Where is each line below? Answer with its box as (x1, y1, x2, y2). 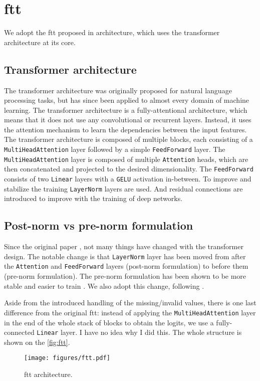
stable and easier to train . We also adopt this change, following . (4, 280, 204, 291)
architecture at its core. (4, 37, 76, 47)
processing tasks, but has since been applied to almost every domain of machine (4, 95, 249, 105)
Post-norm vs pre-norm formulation (4, 218, 193, 233)
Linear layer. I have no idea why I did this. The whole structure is (37, 327, 242, 337)
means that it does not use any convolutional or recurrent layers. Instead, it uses (4, 114, 251, 125)
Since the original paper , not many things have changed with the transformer (4, 241, 243, 252)
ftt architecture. (24, 369, 73, 379)
